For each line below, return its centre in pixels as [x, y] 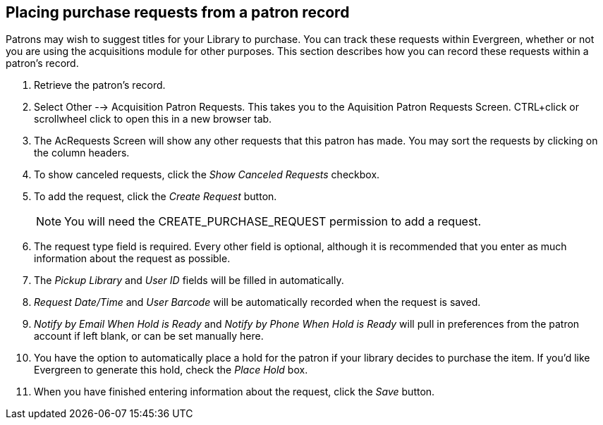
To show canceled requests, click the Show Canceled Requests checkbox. [207, 175]
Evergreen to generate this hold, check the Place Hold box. [171, 370]
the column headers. [82, 153]
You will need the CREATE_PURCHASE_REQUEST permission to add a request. [273, 222]
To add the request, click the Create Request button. [156, 197]
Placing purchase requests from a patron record [178, 12]
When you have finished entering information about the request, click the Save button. [234, 392]
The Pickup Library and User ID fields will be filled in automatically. [189, 281]
